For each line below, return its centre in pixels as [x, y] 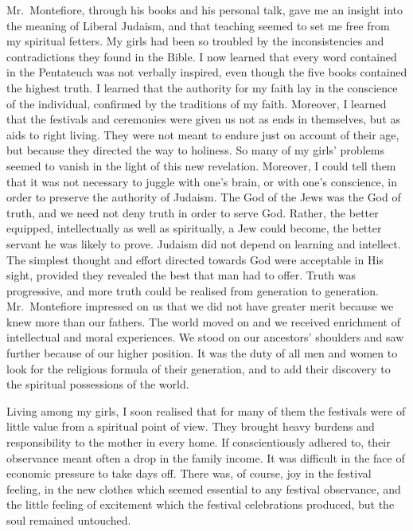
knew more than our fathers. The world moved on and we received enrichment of [203, 321]
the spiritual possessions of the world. [98, 384]
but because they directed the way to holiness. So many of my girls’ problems [195, 150]
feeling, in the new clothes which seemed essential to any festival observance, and [204, 488]
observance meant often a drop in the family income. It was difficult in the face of [206, 457]
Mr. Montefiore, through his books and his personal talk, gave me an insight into [205, 10]
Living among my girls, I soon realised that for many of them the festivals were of [206, 410]
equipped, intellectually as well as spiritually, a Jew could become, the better [194, 228]
